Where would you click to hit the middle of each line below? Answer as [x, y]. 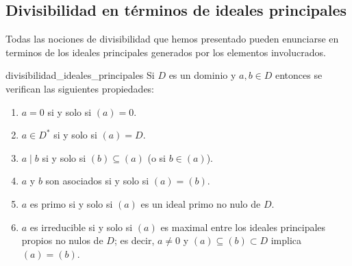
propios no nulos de [62, 240]
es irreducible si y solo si [81, 227]
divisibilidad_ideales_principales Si [80, 75]
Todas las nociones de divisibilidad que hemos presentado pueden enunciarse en [172, 39]
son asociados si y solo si [97, 181]
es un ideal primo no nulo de [201, 203]
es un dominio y [202, 75]
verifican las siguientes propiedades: [80, 88]
